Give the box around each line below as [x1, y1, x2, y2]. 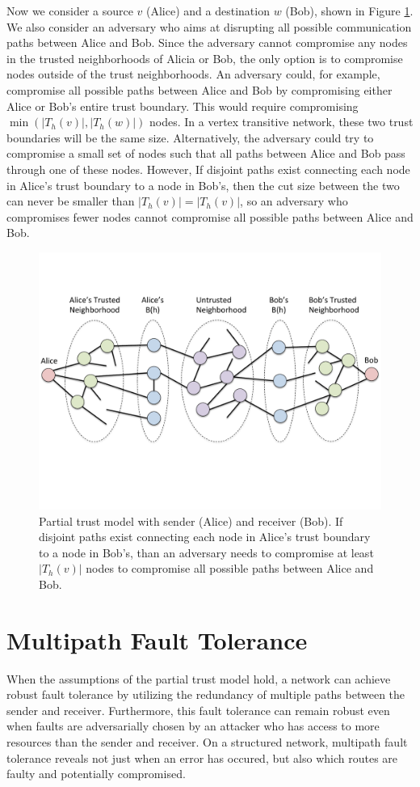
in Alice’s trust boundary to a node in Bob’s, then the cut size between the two [6, 176, 400, 193]
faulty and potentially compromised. [6, 765, 186, 782]
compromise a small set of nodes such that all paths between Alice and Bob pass [6, 145, 405, 162]
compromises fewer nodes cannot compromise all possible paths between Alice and [6, 208, 414, 225]
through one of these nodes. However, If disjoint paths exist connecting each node [6, 160, 410, 177]
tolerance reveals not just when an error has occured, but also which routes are [6, 749, 398, 766]
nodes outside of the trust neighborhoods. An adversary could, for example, [6, 66, 380, 83]
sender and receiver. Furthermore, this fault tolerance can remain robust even [6, 701, 390, 718]
